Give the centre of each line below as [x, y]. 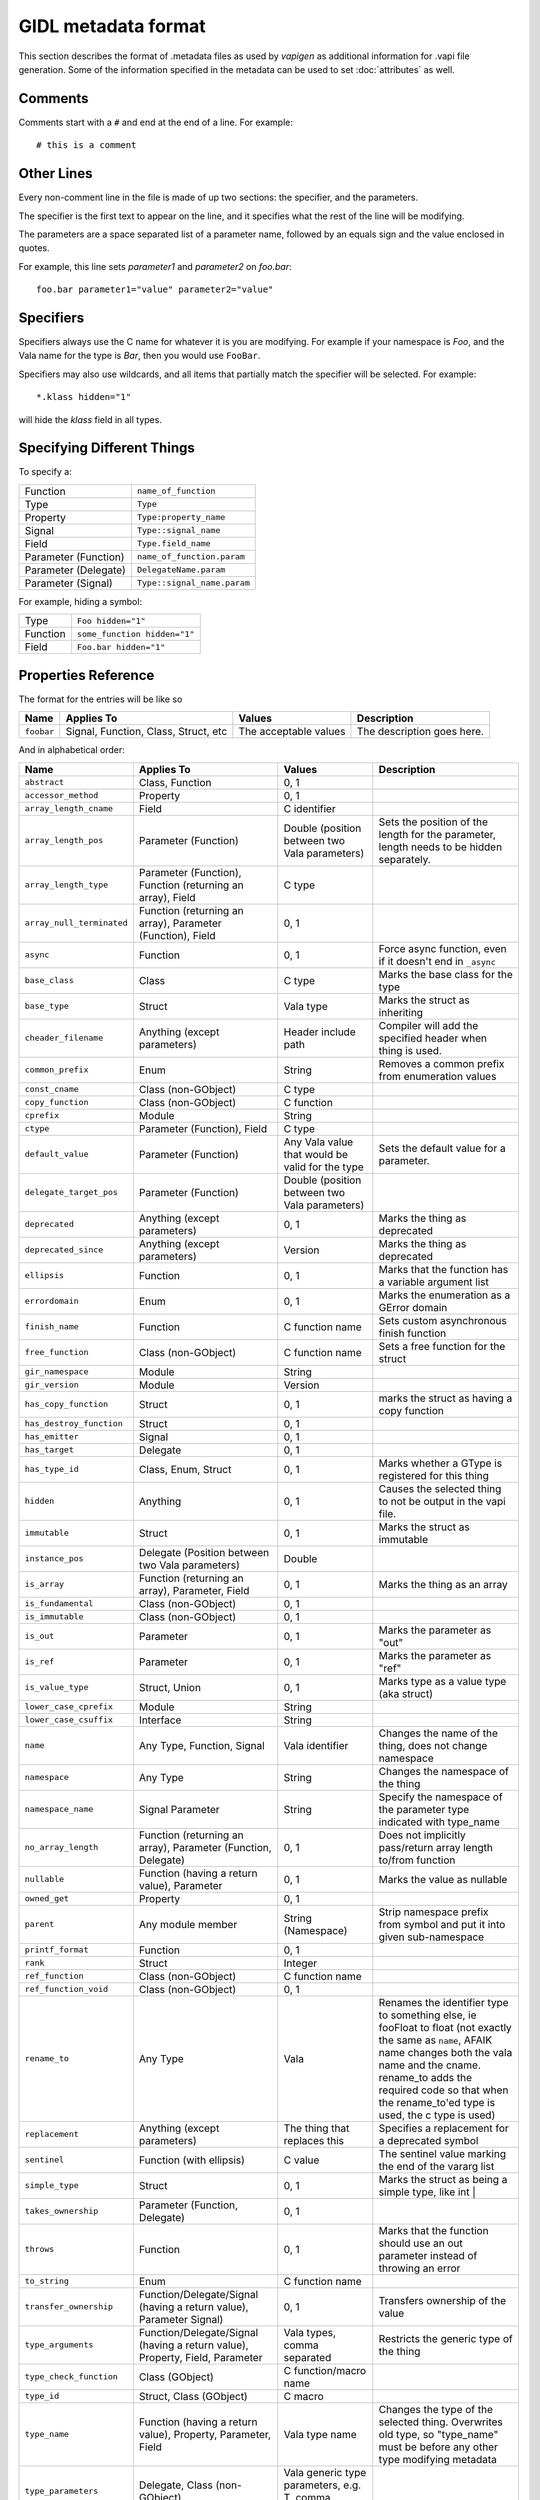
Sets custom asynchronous [442, 1320]
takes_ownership [61, 2211]
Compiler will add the [428, 1025]
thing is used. [410, 1050]
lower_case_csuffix [69, 1720]
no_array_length [61, 1847]
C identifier [309, 808]
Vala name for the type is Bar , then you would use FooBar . [139, 356]
